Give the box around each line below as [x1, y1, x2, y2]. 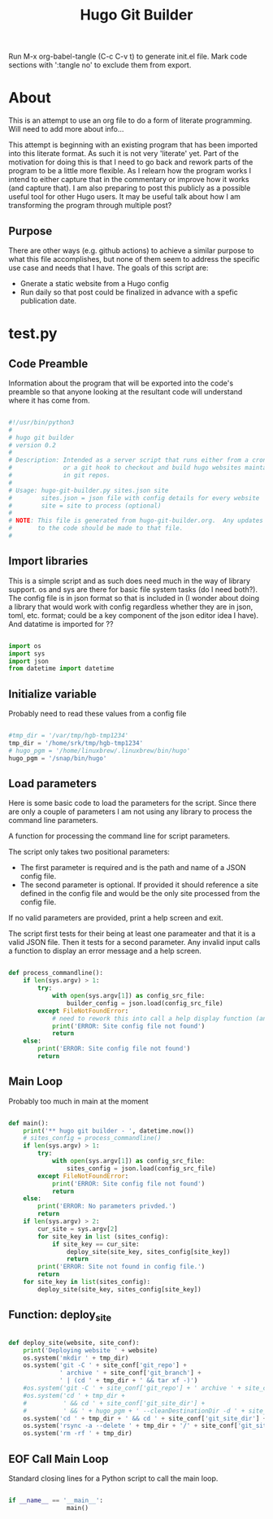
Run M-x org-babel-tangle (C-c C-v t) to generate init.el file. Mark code [8, 51, 248, 62]
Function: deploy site [8, 1308, 112, 1324]
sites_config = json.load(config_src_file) [66, 1164, 217, 1173]
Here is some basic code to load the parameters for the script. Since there [8, 799, 257, 808]
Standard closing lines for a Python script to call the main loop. [8, 1473, 219, 1483]
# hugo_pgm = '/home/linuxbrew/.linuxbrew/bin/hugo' [8, 746, 191, 755]
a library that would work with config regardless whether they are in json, [8, 602, 253, 612]
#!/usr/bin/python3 [8, 418, 75, 426]
